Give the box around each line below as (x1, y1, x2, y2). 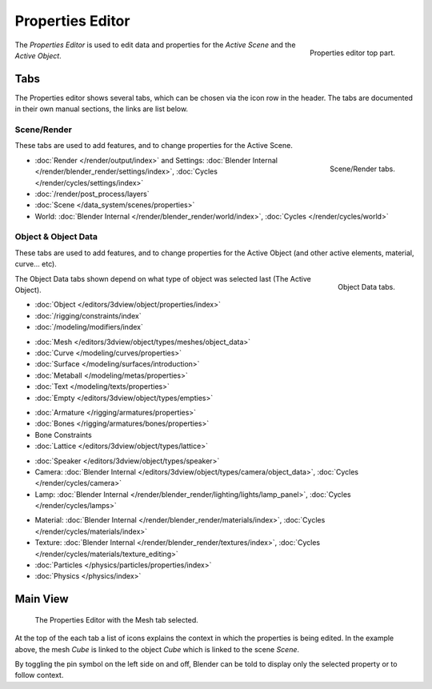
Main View (14, 592, 69, 606)
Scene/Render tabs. (329, 164, 395, 174)
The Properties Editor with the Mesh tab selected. (34, 615, 199, 624)
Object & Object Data (14, 231, 98, 242)
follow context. (14, 671, 64, 680)
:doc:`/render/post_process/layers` (34, 189, 150, 198)
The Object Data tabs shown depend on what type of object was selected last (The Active (14, 274, 311, 283)
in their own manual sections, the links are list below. (14, 104, 188, 114)
